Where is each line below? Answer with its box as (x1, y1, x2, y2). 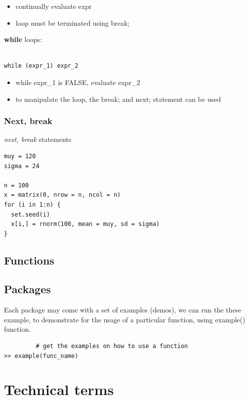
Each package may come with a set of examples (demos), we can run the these (4, 305, 242, 315)
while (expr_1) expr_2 (4, 62, 79, 70)
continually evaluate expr (15, 1, 92, 11)
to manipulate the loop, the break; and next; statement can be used (15, 93, 221, 104)
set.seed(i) (11, 211, 50, 218)
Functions (4, 252, 54, 267)
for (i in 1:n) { (4, 201, 61, 208)
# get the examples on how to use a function (36, 343, 188, 350)
